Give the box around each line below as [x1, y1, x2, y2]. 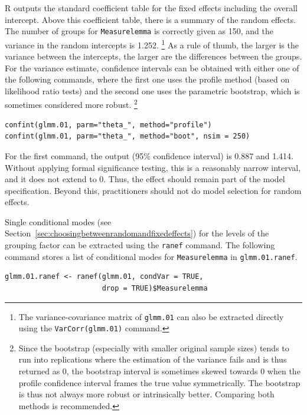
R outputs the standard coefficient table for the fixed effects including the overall [5, 2, 298, 14]
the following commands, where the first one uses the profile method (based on [5, 73, 290, 85]
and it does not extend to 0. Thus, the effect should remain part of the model [5, 173, 285, 185]
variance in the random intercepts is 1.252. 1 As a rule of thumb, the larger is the [5, 37, 299, 51]
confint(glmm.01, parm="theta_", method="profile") [5, 120, 212, 129]
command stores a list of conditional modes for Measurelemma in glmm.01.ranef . [5, 250, 298, 262]
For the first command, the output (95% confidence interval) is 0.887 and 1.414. [5, 149, 293, 162]
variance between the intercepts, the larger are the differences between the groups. [5, 50, 302, 62]
